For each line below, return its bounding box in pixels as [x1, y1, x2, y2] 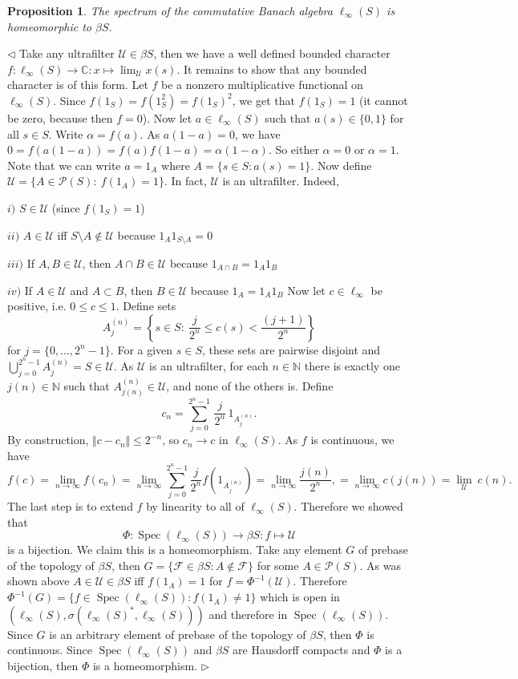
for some [257, 556, 299, 573]
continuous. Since [7, 641, 92, 658]
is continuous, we [310, 431, 395, 448]
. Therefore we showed [293, 498, 403, 515]
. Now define [310, 156, 372, 173]
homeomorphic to [7, 18, 92, 34]
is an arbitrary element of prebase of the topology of [49, 625, 306, 642]
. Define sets [115, 297, 176, 314]
